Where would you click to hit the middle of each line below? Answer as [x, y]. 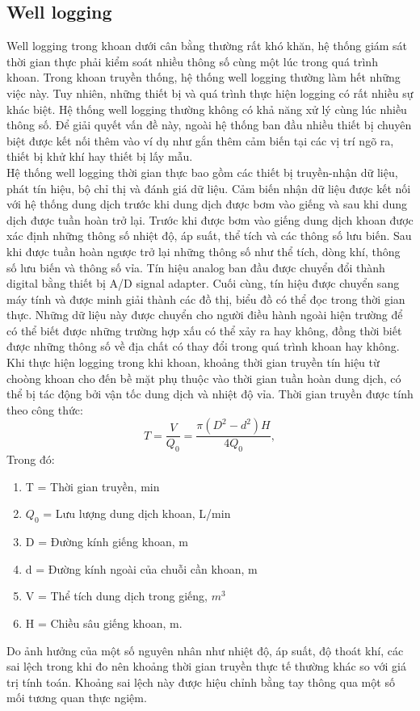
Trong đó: [31, 459]
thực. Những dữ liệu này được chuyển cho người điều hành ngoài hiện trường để [205, 315]
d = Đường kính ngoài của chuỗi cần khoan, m [141, 568]
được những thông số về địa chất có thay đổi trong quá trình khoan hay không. [203, 346]
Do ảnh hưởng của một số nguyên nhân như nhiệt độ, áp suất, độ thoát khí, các [205, 650]
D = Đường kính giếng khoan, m [107, 542]
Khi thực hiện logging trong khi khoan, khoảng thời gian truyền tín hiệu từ [193, 362]
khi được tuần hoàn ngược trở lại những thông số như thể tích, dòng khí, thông [204, 251]
